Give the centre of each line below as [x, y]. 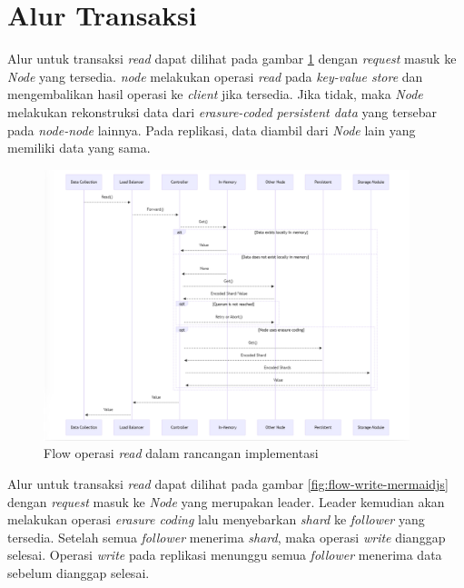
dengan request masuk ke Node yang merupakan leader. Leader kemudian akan [226, 501]
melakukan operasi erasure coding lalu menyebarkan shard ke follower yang [216, 519]
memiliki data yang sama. [79, 148]
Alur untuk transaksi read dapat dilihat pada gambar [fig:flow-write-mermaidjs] [228, 484]
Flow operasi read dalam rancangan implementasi [181, 453]
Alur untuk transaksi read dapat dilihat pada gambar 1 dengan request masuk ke [232, 59]
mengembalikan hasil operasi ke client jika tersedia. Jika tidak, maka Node [215, 94]
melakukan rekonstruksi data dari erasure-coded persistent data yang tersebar [222, 111]
